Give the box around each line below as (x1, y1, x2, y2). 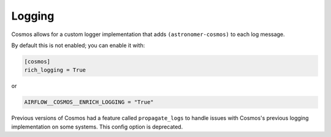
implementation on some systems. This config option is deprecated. (11, 123, 183, 130)
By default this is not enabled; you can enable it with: (11, 42, 145, 49)
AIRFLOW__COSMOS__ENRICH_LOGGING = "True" (24, 98, 154, 106)
